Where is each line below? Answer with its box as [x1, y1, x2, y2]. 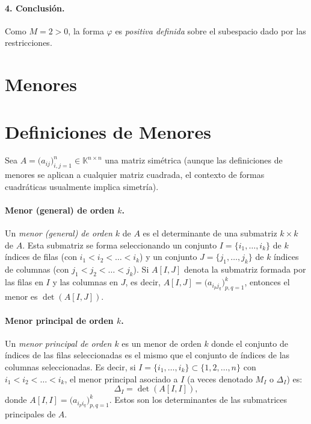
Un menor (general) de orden [5, 227, 112, 239]
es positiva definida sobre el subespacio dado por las [115, 24, 306, 37]
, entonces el [244, 276, 290, 288]
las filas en [5, 276, 43, 288]
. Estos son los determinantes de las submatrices [109, 393, 288, 406]
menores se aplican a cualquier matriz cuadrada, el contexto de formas [5, 168, 265, 181]
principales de [5, 408, 56, 420]
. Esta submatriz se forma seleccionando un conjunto [22, 238, 217, 251]
